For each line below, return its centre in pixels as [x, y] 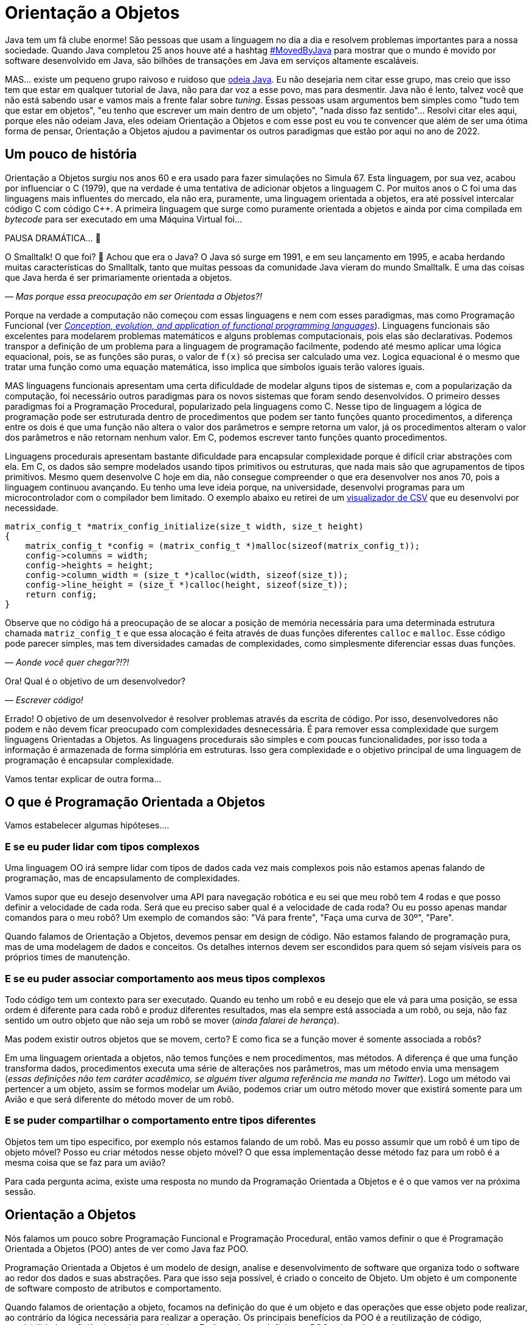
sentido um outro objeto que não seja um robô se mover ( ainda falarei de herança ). [172, 1020]
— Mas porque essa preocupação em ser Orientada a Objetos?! [133, 296]
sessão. [20, 1191]
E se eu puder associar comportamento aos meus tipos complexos [165, 978]
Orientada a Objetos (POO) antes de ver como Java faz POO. [127, 1248]
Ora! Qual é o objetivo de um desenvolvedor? [95, 681]
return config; [61, 594]
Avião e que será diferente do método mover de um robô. [119, 1099]
